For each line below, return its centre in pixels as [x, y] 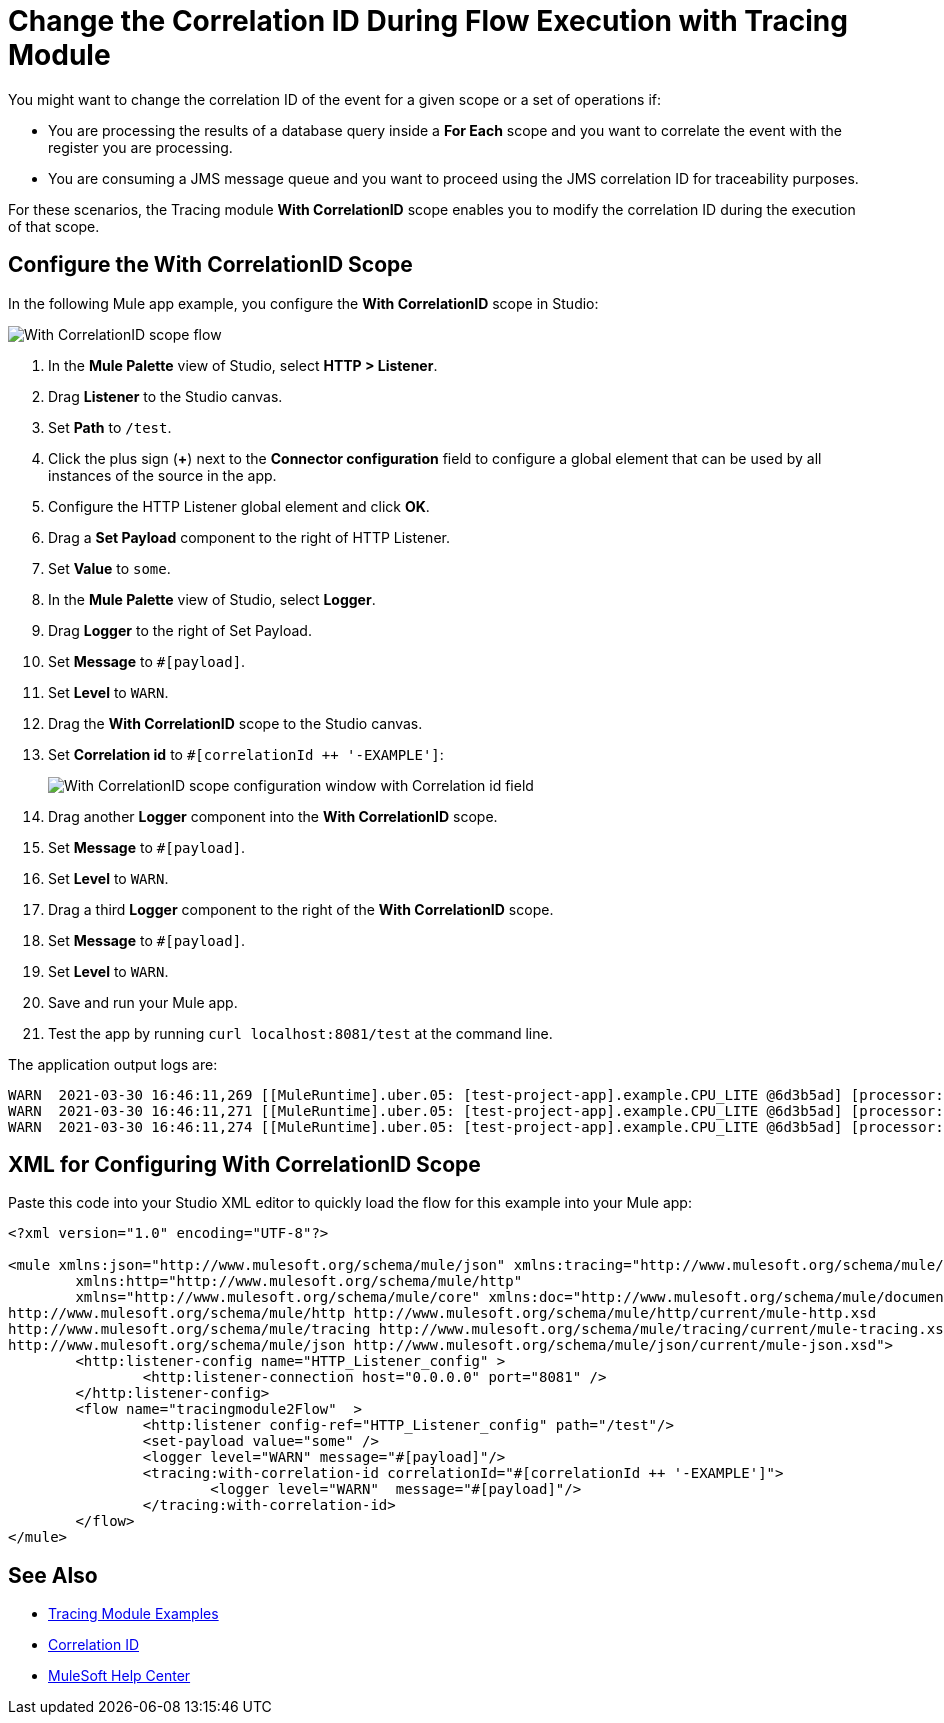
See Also [53, 1575]
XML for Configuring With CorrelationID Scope [244, 1165]
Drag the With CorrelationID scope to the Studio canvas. [235, 723]
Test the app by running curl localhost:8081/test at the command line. [300, 1033]
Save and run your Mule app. [143, 1002]
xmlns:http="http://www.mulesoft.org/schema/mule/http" [299, 1281]
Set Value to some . [109, 568]
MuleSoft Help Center [119, 1676]
